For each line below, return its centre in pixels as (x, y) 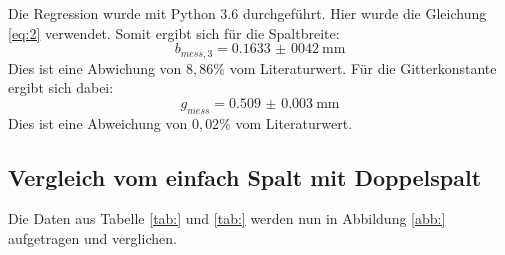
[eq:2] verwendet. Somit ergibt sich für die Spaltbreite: (174, 32)
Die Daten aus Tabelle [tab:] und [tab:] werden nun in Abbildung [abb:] (227, 218)
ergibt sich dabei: (61, 87)
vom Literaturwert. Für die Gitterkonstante (363, 67)
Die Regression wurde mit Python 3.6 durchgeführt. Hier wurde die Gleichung (247, 13)
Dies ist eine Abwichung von (95, 67)
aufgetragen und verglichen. (92, 238)
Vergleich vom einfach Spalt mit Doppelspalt (245, 176)
